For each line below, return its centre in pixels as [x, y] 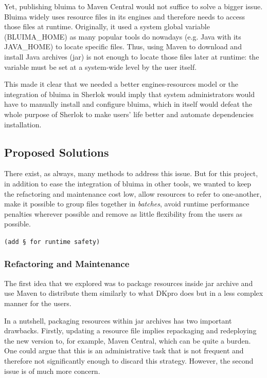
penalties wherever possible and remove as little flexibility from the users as [123, 213]
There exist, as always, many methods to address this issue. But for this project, [131, 173]
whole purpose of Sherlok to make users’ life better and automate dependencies [129, 114]
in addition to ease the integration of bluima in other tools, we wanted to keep [128, 183]
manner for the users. [38, 303]
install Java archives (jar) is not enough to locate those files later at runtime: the [132, 56]
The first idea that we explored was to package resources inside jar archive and [129, 283]
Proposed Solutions [57, 152]
